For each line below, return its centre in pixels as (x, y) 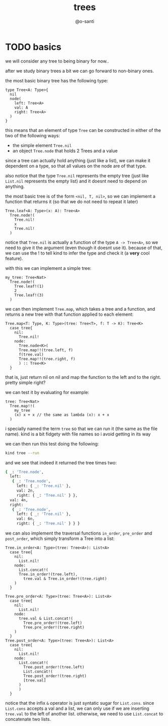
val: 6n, (26, 519)
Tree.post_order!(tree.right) (55, 676)
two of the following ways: (33, 135)
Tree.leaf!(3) (29, 295)
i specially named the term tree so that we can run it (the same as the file (81, 428)
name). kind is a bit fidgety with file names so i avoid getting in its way (78, 434)
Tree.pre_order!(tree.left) (53, 623)
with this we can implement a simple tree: (48, 268)
